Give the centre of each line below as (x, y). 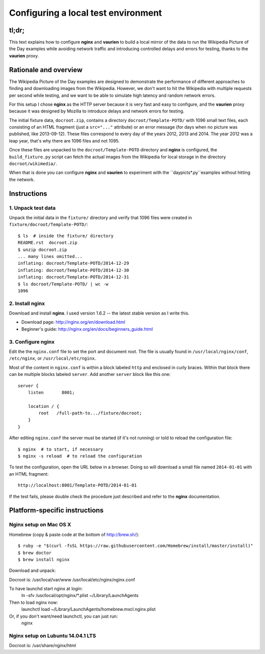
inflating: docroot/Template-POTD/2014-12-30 (74, 270)
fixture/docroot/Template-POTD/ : (49, 225)
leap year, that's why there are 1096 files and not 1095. (64, 141)
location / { (43, 406)
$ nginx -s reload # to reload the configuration (80, 456)
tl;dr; (17, 30)
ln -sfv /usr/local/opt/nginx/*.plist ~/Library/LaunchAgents (80, 596)
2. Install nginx (27, 303)
